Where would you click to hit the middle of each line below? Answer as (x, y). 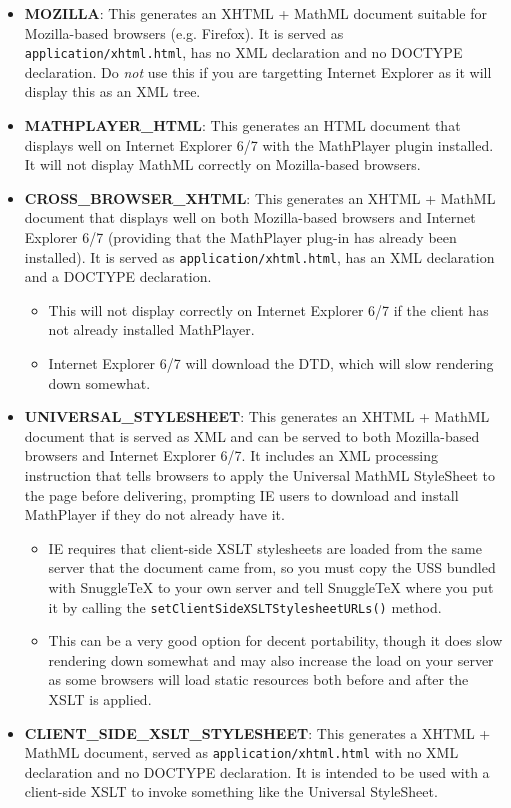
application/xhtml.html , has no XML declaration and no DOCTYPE (243, 52)
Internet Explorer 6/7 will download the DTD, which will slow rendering (271, 363)
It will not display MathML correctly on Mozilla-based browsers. (222, 164)
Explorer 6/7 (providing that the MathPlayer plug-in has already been (240, 237)
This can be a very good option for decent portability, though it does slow (275, 640)
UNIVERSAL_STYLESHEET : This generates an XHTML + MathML (257, 416)
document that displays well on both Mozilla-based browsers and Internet (250, 217)
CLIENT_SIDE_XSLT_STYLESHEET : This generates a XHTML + (257, 732)
